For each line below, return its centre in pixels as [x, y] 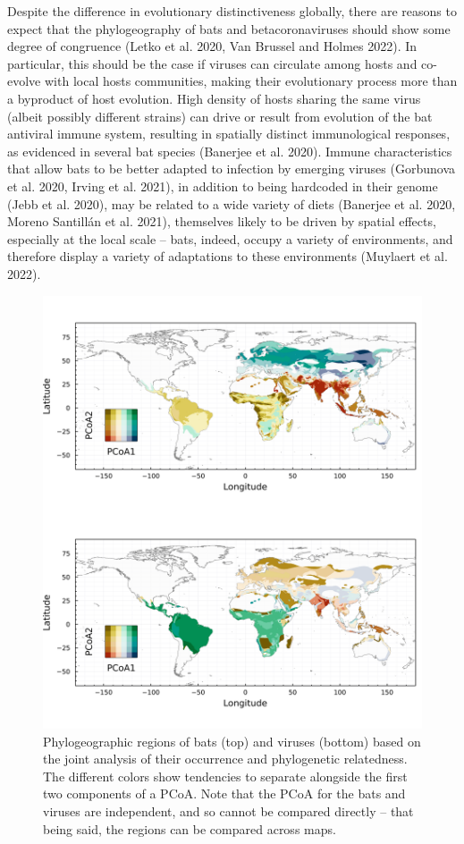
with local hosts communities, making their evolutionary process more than [251, 81]
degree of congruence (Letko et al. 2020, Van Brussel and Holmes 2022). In [212, 46]
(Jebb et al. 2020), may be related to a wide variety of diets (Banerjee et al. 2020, [232, 203]
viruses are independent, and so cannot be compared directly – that [228, 811]
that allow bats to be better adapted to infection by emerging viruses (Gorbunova [232, 169]
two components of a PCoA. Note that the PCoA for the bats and [224, 793]
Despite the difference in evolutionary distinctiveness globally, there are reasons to [232, 11]
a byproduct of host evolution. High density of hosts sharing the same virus [214, 98]
